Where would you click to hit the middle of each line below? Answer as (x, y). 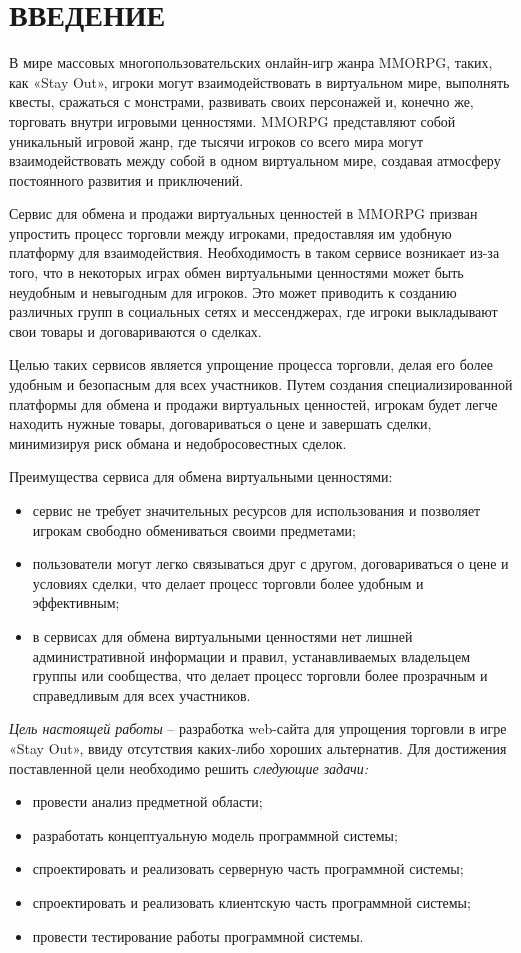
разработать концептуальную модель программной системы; (215, 834)
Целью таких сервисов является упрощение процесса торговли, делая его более (251, 364)
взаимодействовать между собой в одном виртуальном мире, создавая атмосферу (255, 160)
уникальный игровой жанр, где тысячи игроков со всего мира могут (216, 140)
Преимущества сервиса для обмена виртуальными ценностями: (201, 476)
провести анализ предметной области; (147, 801)
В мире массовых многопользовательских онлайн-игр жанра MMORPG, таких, (251, 62)
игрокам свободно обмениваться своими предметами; (194, 529)
